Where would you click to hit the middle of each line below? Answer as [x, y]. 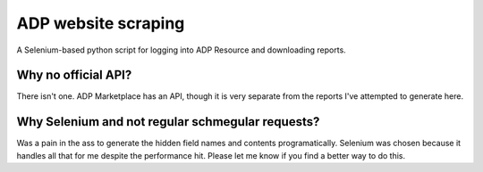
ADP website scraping [101, 23]
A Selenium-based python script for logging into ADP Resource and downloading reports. [181, 50]
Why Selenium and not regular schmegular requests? [168, 122]
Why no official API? [74, 75]
